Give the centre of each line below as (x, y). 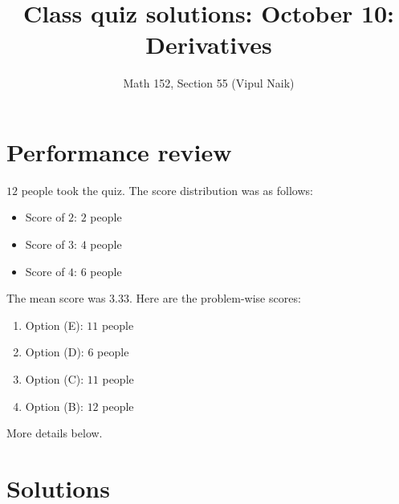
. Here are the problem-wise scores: (215, 298)
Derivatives (209, 45)
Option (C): (55, 379)
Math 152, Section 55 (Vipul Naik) (209, 83)
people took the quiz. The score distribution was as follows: (167, 190)
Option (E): (54, 325)
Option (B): (54, 406)
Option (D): (55, 352)
